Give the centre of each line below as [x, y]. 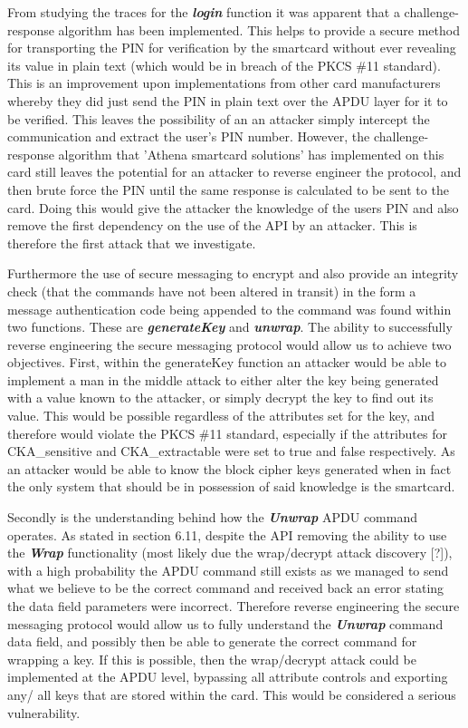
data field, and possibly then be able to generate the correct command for [212, 641]
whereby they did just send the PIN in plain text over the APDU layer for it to [228, 100]
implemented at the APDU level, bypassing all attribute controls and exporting [228, 677]
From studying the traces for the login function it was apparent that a [204, 12]
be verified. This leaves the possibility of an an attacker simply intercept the [219, 118]
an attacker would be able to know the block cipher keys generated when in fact [229, 468]
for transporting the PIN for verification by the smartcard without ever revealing [232, 48]
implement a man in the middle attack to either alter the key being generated [223, 379]
